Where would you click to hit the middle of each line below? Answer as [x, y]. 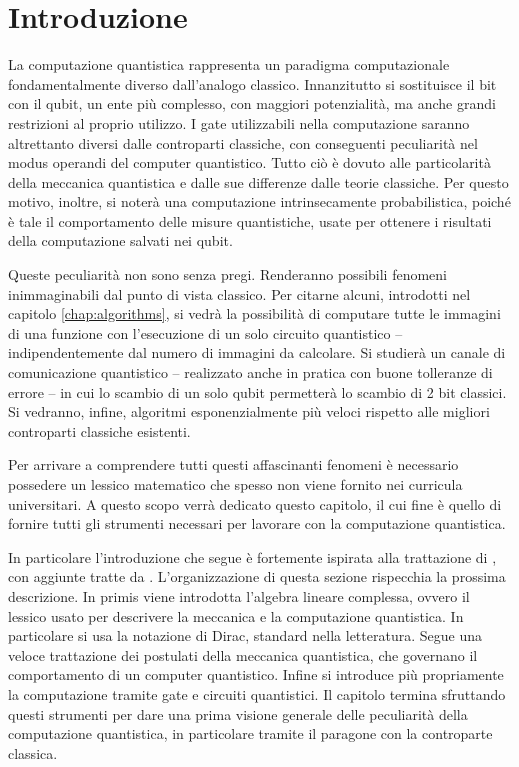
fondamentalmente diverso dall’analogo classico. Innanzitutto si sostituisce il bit [252, 83]
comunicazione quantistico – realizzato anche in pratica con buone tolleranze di [250, 372]
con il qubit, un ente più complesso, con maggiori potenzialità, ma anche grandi [252, 103]
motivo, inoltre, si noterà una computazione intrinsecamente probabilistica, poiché [259, 201]
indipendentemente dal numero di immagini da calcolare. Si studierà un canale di [257, 352]
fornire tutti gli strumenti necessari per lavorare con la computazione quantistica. [257, 523]
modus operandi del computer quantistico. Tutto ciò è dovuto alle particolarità [249, 162]
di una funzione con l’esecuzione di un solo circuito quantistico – [205, 332]
